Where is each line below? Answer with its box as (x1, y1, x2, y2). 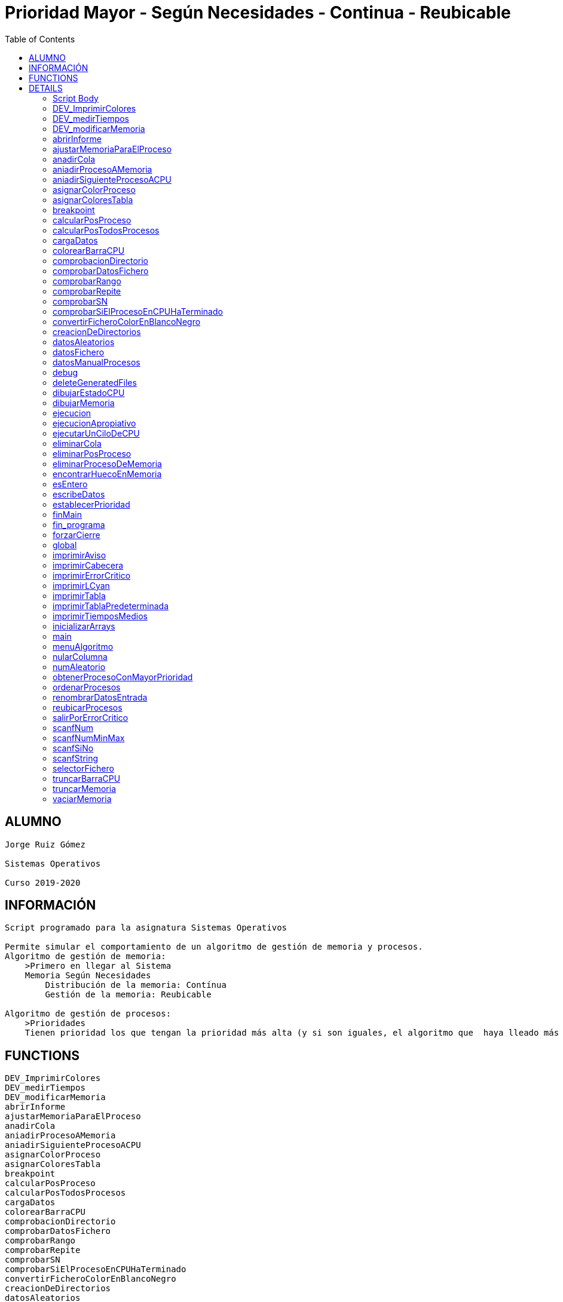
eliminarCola (53, 438, 102, 449)
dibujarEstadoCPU (53, 387, 125, 398)
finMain (53, 509, 82, 520)
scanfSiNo (53, 742, 94, 753)
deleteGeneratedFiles (53, 377, 137, 388)
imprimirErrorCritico (53, 570, 131, 581)
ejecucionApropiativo (53, 417, 136, 428)
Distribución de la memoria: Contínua (45, 980, 227, 990)
